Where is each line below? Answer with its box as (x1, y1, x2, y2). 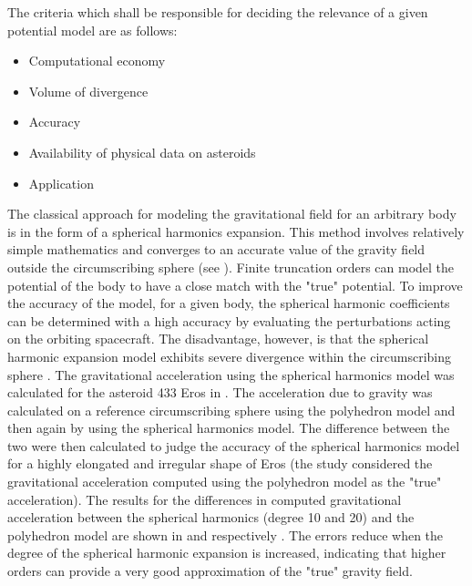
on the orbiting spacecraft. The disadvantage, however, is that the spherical (7, 329, 429, 348)
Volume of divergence (28, 81, 149, 100)
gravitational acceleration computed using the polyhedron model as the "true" (7, 472, 442, 491)
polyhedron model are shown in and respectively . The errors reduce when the (7, 525, 444, 544)
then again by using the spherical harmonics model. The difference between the (7, 418, 450, 437)
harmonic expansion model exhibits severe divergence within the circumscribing (7, 346, 452, 365)
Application (28, 173, 94, 192)
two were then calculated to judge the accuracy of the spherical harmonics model (7, 436, 460, 455)
